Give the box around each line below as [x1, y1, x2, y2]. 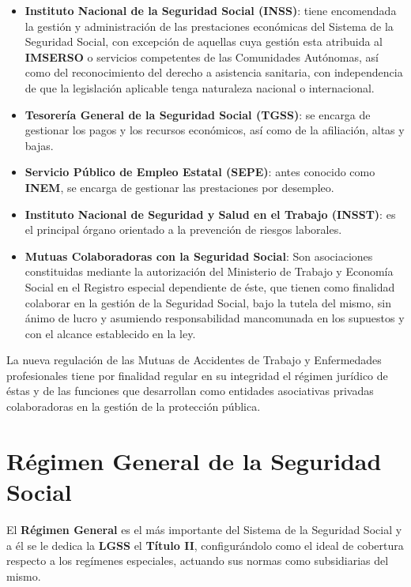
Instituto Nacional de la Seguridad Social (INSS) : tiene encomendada [25, 2, 397, 18]
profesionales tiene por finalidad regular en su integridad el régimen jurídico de [6, 367, 388, 383]
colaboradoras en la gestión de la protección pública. [6, 398, 261, 415]
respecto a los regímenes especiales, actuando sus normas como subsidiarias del [6, 552, 389, 569]
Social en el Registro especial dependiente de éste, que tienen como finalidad [25, 278, 395, 295]
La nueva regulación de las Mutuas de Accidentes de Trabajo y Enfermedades [6, 352, 382, 368]
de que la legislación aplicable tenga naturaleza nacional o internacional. [25, 79, 375, 96]
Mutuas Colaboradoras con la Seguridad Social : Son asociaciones [25, 247, 373, 264]
